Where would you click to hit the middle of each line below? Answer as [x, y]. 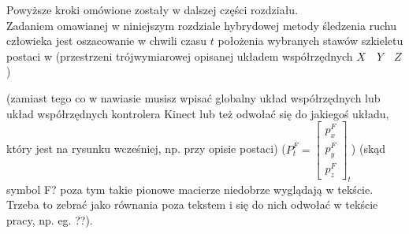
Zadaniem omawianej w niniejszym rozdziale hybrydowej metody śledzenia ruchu [201, 25]
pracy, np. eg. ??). [50, 219]
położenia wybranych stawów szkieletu [310, 41]
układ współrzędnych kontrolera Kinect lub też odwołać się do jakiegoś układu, [198, 113]
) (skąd [368, 149]
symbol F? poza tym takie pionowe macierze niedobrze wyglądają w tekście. [190, 189]
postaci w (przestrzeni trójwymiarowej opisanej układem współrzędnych [180, 56]
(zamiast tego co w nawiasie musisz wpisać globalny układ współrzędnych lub [193, 97]
